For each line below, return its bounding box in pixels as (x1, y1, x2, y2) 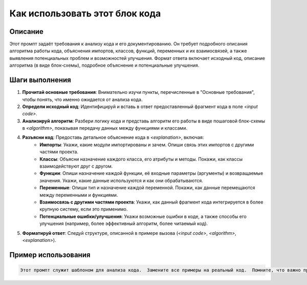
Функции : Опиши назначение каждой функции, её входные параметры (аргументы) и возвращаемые (39, 170, 264, 176)
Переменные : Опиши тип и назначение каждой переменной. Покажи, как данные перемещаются (39, 185, 255, 191)
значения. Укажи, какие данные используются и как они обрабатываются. (39, 177, 203, 184)
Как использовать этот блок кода (9, 8, 161, 19)
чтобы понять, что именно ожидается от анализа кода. (22, 96, 143, 103)
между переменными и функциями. (39, 192, 118, 198)
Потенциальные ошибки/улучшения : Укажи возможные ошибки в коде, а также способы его (39, 213, 247, 219)
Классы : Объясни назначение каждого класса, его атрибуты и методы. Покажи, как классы (39, 156, 243, 162)
